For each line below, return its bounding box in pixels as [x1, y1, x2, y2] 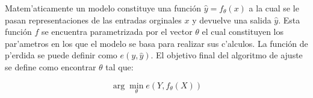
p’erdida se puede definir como [5, 49, 117, 61]
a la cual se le [249, 2, 299, 14]
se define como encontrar [5, 60, 96, 73]
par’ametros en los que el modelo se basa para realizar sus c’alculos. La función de [5, 37, 308, 49]
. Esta [278, 13, 300, 26]
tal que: [105, 60, 134, 73]
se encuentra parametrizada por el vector [41, 25, 193, 38]
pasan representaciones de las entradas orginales [5, 13, 182, 26]
